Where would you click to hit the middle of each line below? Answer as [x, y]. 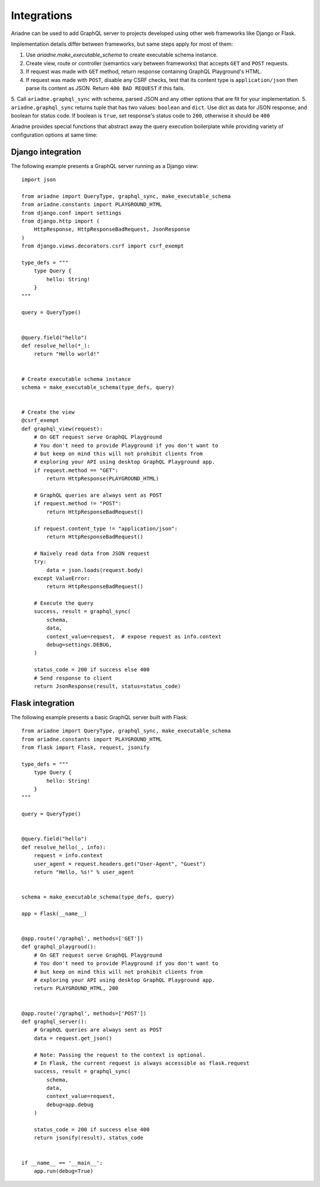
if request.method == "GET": [76, 470]
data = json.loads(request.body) [95, 570]
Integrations [42, 15]
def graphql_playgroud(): [59, 947]
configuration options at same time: [54, 135]
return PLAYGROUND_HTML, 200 [76, 988]
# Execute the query [63, 603]
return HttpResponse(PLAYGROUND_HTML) [103, 479]
